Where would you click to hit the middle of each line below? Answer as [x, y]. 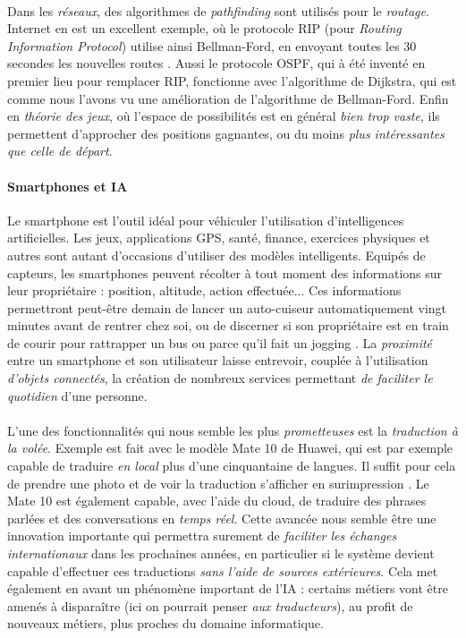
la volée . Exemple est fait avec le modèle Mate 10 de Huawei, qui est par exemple [230, 448]
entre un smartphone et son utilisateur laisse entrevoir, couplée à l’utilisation [218, 360]
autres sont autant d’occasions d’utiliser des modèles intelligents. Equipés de [216, 255]
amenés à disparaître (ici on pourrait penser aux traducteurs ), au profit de [210, 605]
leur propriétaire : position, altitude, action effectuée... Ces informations [204, 290]
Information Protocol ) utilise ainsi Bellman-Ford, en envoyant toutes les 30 [212, 45]
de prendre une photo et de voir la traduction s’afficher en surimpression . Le [218, 483]
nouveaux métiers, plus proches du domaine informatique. [165, 623]
